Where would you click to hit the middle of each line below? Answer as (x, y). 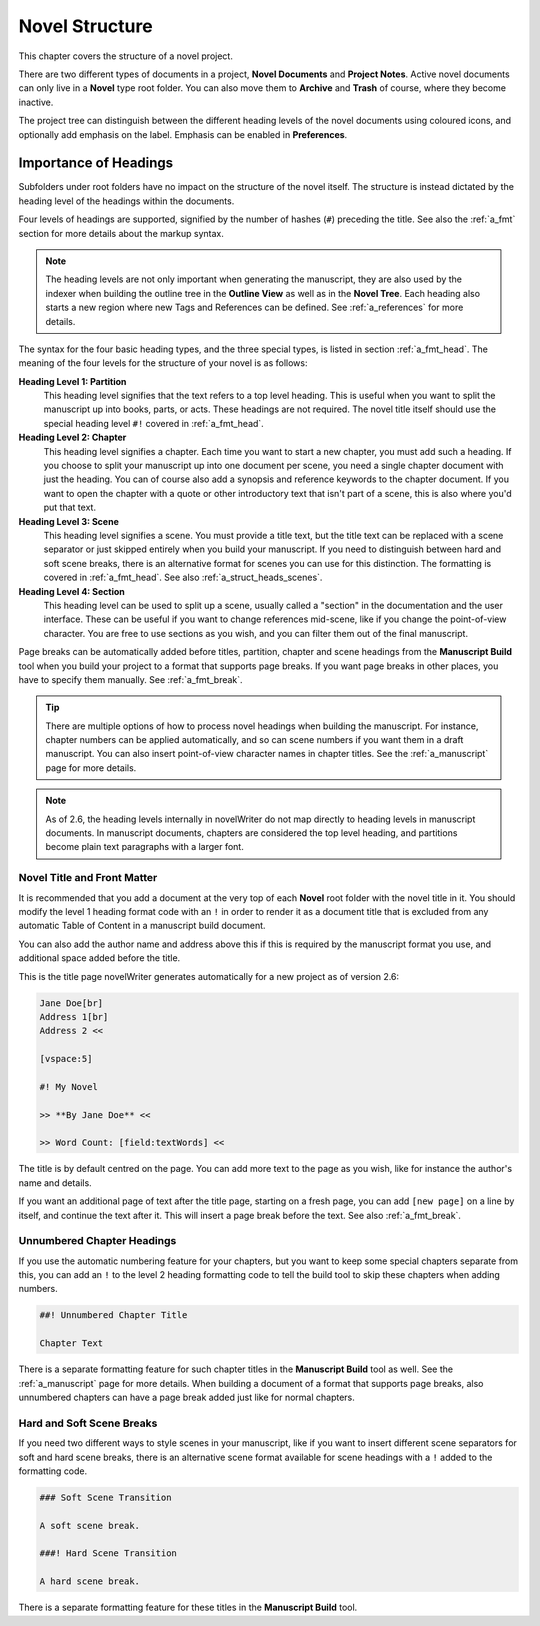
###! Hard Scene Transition (108, 1553)
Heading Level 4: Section (71, 591)
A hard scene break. (89, 1581)
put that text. (70, 507)
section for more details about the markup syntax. (121, 233)
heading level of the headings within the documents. (126, 201)
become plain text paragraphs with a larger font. (144, 847)
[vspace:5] (66, 1059)
